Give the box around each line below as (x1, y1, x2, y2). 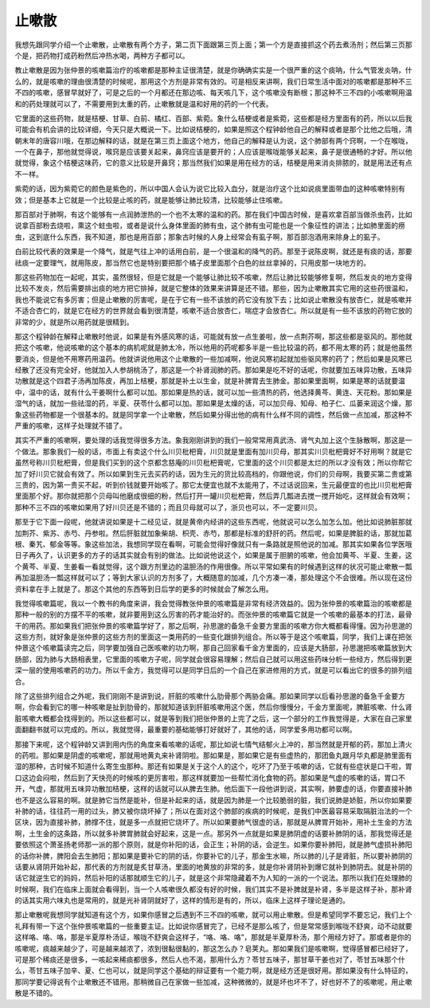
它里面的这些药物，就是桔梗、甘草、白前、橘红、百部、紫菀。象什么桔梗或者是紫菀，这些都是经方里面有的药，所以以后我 (14, 113, 412, 123)
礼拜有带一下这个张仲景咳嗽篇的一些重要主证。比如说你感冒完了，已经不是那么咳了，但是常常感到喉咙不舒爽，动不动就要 (14, 921, 412, 931)
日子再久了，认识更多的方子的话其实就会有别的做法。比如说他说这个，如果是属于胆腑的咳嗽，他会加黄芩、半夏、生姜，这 (14, 551, 412, 560)
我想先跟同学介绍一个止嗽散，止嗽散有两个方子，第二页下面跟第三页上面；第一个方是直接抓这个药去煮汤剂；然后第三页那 (14, 40, 412, 49)
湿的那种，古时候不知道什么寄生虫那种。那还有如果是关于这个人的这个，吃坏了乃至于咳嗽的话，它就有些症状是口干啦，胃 (14, 762, 412, 771)
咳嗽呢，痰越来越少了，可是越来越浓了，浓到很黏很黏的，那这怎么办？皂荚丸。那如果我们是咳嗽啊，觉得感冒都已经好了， (14, 943, 412, 953)
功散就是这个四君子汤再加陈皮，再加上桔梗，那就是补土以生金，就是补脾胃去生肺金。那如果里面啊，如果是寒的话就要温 (14, 376, 405, 386)
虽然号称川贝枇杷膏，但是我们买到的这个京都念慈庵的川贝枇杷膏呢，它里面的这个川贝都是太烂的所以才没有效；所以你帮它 (14, 458, 412, 468)
